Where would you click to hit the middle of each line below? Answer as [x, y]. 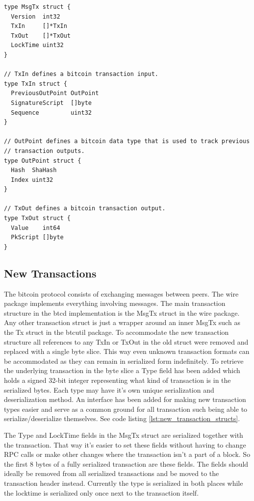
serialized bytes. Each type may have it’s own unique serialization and [109, 389]
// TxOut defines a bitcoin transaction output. [85, 209]
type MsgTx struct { [38, 7]
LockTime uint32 [37, 45]
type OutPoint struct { [43, 161]
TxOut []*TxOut [41, 36]
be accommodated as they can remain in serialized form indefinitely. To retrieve [124, 361]
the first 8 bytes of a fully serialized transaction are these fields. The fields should [126, 463]
